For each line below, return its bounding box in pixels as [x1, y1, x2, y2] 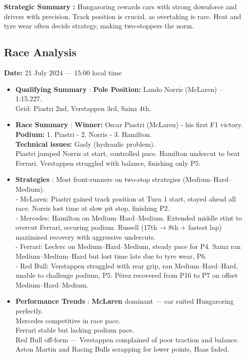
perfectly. [15, 306, 43, 316]
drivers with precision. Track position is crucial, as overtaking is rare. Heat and [4, 11, 241, 21]
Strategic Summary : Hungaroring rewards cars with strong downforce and [4, 1, 237, 11]
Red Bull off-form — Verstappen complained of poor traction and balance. [15, 334, 239, 344]
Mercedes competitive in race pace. [15, 315, 120, 325]
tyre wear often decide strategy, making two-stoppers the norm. [4, 21, 194, 31]
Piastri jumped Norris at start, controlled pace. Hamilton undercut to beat [15, 148, 240, 158]
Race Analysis [4, 45, 77, 60]
